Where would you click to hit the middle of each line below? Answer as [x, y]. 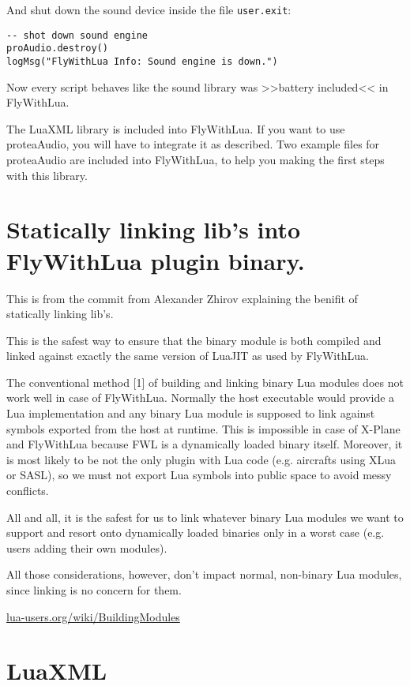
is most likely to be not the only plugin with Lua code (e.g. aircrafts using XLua [201, 459]
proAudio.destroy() [57, 49]
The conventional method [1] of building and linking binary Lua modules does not [205, 382]
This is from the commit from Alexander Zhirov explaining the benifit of [182, 298]
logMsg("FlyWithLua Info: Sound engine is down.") [142, 61]
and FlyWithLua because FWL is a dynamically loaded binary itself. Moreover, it [205, 444]
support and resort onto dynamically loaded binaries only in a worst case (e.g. [196, 532]
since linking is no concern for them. [94, 590]
